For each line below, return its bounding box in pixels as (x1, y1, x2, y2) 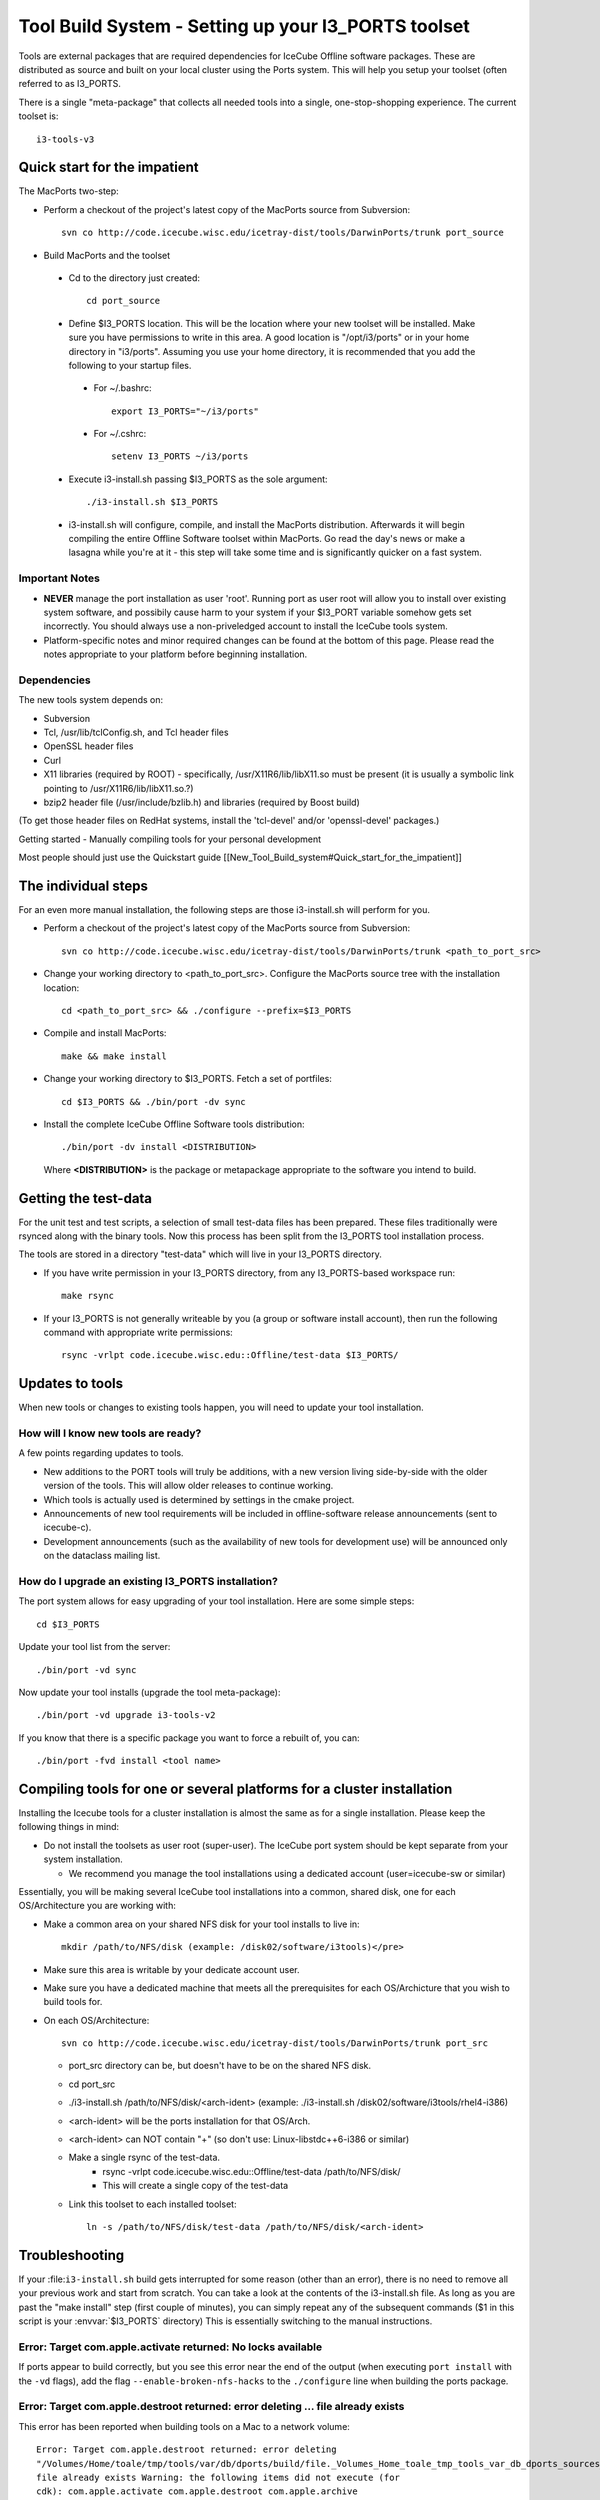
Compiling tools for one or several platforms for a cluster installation (18, 1780, 453, 1797)
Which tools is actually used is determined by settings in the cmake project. (43, 1493, 355, 1505)
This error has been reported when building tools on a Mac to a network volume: (18, 2420, 350, 2432)
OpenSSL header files (43, 740, 134, 752)
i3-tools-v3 (36, 133, 95, 145)
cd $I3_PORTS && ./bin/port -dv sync (61, 1096, 247, 1107)
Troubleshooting (18, 2246, 125, 2264)
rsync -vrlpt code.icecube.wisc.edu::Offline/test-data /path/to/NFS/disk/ (102, 2165, 401, 2177)
